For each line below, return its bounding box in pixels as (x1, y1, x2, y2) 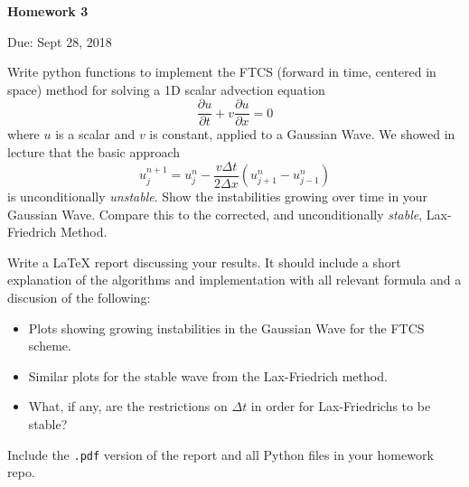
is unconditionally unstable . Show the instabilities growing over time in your (7, 187, 428, 206)
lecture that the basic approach (7, 143, 181, 162)
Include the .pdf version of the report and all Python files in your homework (7, 445, 434, 464)
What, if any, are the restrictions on (28, 397, 228, 416)
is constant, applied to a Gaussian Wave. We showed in (149, 125, 455, 144)
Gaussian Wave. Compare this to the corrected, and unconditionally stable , (7, 204, 423, 223)
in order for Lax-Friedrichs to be (250, 397, 431, 416)
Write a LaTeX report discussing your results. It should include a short (7, 252, 401, 271)
